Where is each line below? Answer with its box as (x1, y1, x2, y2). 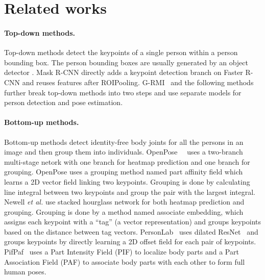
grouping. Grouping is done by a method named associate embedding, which (4, 206, 244, 217)
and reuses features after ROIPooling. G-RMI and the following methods (22, 77, 254, 87)
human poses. (4, 266, 46, 277)
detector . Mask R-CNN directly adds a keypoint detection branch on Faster (4, 67, 243, 78)
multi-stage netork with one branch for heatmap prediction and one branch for (4, 156, 250, 167)
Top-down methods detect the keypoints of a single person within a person (4, 47, 238, 58)
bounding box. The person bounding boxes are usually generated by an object (4, 57, 248, 67)
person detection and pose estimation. (4, 97, 123, 108)
